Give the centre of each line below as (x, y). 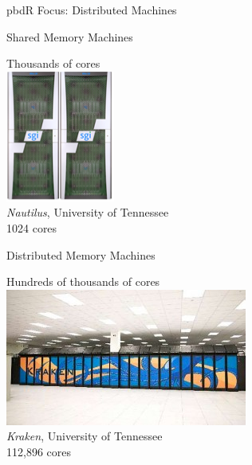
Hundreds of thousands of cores (83, 281)
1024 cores (32, 227)
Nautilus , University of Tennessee (88, 212)
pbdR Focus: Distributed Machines (92, 10)
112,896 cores (39, 451)
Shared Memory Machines (70, 36)
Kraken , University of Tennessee (85, 436)
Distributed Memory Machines (81, 254)
